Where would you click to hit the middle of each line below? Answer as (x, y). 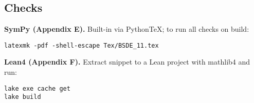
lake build (23, 97)
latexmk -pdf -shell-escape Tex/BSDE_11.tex (81, 45)
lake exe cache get (37, 88)
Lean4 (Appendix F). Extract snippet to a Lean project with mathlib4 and (127, 62)
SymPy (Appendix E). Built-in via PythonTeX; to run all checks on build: (127, 29)
